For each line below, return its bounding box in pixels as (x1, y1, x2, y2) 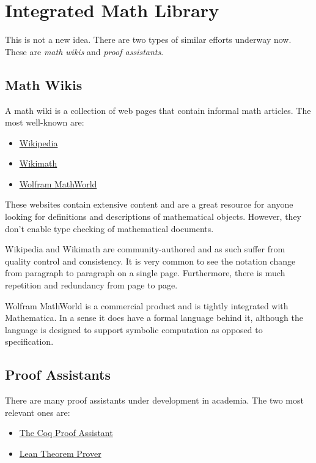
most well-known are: (5, 116, 84, 129)
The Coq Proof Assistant (19, 426, 113, 439)
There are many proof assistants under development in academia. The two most (5, 394, 304, 407)
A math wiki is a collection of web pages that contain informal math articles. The (5, 104, 311, 116)
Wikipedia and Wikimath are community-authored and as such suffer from (5, 243, 285, 255)
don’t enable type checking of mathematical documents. (5, 222, 214, 235)
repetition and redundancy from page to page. (5, 279, 178, 292)
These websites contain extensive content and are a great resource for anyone (5, 198, 293, 211)
